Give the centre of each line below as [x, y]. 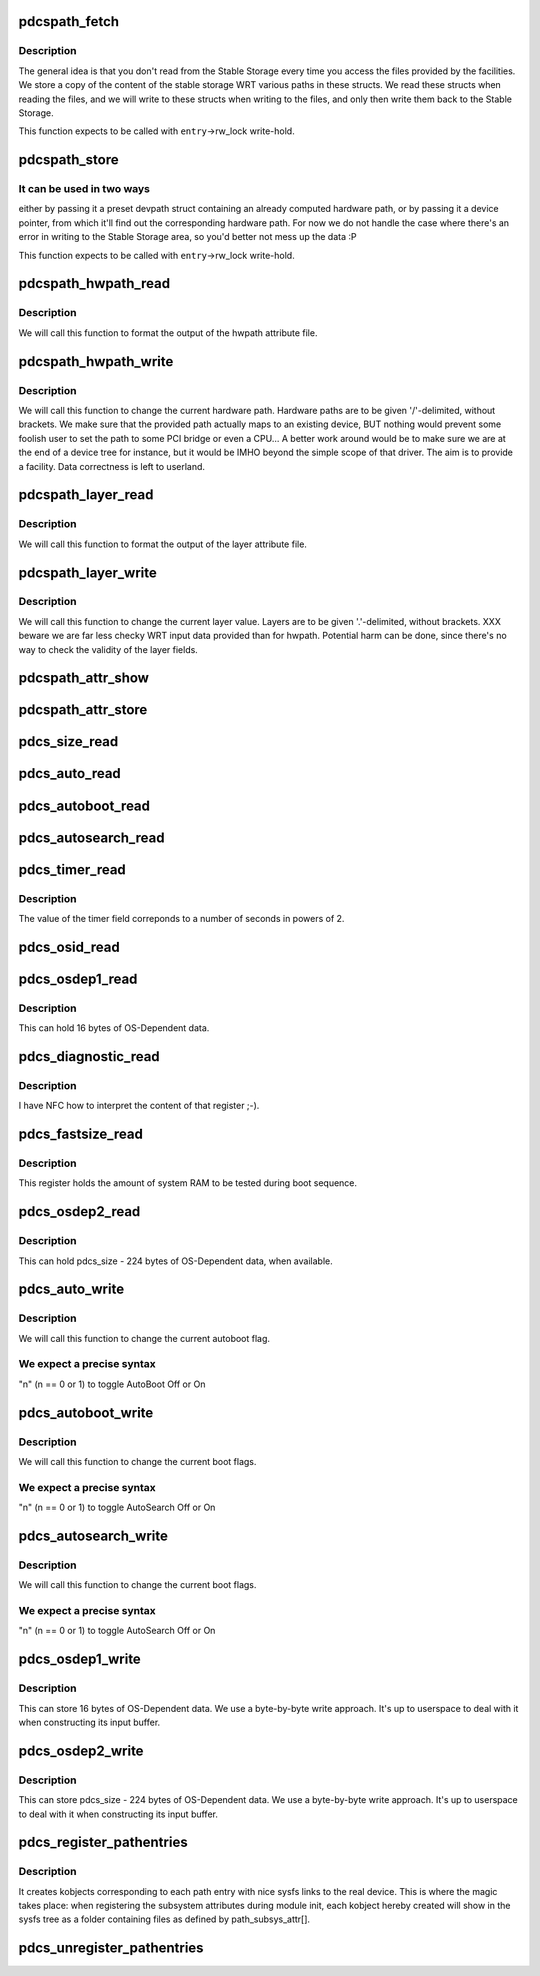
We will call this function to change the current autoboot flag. [144, 1338]
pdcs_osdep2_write [81, 1750]
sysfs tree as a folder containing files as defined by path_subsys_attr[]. [164, 1919]
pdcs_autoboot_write [86, 1412]
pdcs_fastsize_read [81, 1134]
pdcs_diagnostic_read [89, 1056]
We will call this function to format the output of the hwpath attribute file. [168, 332]
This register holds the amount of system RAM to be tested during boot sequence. [188, 1183]
